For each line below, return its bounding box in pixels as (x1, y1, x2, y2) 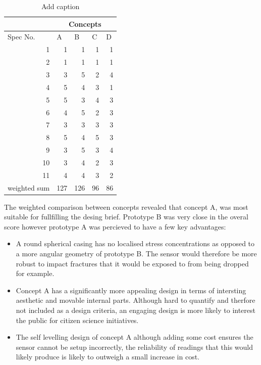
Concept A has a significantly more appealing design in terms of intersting (16, 285, 246, 295)
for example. (16, 268, 55, 279)
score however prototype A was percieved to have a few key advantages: (4, 221, 226, 232)
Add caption (41, 1, 80, 11)
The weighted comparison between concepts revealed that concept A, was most (4, 201, 248, 212)
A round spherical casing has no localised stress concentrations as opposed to (16, 238, 255, 249)
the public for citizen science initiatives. (16, 314, 139, 325)
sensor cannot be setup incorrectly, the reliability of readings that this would (16, 341, 253, 352)
